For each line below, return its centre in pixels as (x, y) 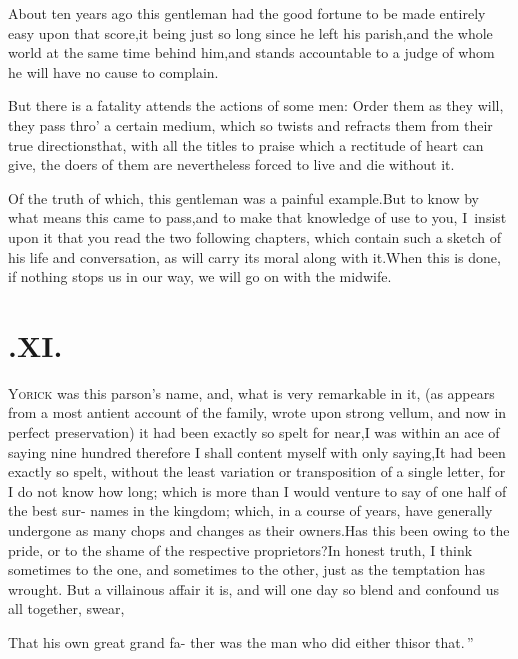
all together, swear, (66, 608)
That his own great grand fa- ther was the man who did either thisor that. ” (241, 641)
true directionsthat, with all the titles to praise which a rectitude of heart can (246, 144)
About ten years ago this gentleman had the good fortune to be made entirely (247, 13)
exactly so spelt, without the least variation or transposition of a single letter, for (257, 471)
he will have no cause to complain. (113, 71)
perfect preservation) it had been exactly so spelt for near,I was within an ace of (254, 432)
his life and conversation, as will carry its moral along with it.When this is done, (254, 256)
